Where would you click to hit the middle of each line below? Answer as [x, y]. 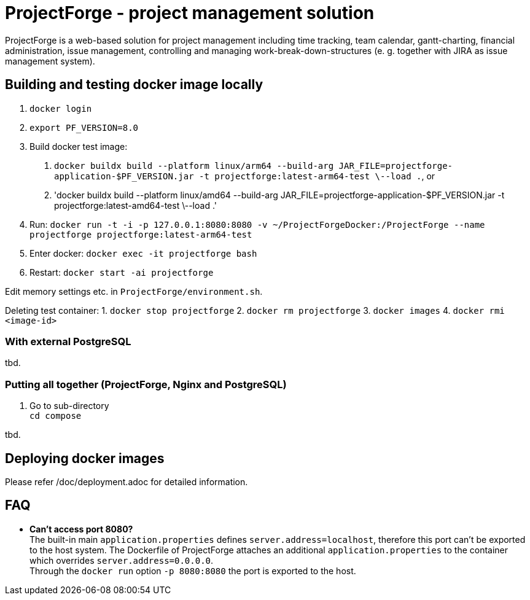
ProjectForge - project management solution [190, 13]
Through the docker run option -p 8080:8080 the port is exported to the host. [193, 571]
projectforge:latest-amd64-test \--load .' [135, 205]
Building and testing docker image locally [134, 85]
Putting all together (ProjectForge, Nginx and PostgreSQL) [146, 384]
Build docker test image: [79, 146]
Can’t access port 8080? [81, 529]
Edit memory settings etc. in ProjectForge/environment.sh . [134, 291]
